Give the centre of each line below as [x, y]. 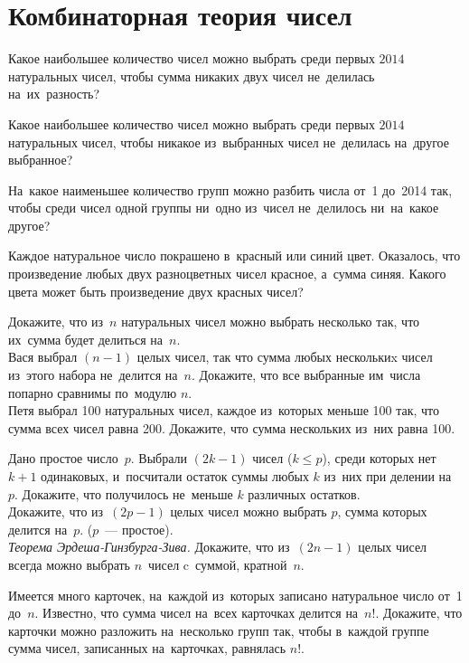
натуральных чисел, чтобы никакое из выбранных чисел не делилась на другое [229, 142]
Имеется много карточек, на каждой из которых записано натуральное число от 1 [235, 595]
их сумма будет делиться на [86, 339]
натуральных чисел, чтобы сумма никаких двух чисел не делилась [192, 76]
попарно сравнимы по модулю [93, 392]
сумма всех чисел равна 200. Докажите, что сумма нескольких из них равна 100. [232, 427]
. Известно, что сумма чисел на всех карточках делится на [197, 613]
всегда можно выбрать [70, 564]
